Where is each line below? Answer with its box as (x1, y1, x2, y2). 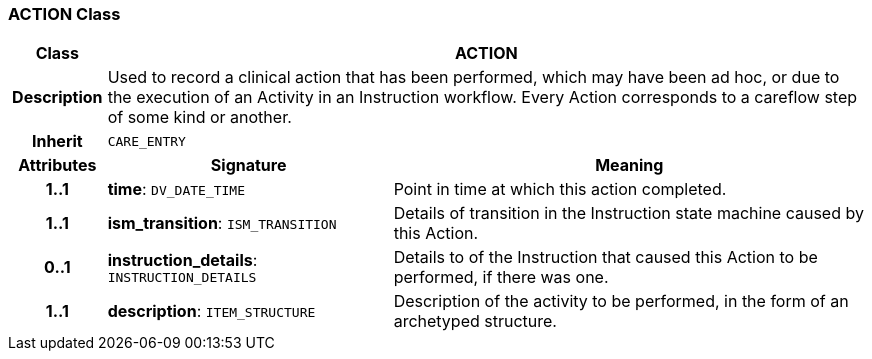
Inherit (31, 131, 83, 152)
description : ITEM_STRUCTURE (107, 301, 316, 322)
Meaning (595, 155, 664, 176)
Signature (210, 155, 287, 176)
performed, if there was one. (393, 267, 609, 288)
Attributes (18, 155, 97, 176)
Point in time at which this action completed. (393, 179, 727, 200)
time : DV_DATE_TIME (107, 179, 246, 200)
